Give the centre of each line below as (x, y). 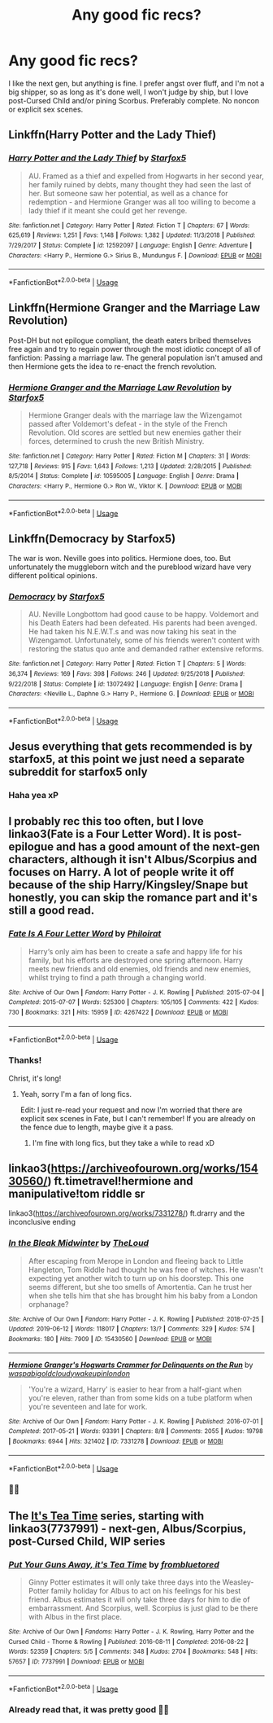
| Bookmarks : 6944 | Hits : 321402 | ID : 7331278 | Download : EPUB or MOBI (116, 1441)
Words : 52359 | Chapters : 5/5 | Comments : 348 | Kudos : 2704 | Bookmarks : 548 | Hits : (133, 1652)
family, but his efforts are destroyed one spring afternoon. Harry (136, 960)
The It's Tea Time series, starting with (106, 1516)
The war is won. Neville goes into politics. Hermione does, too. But (120, 559)
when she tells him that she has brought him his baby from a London (143, 1296)
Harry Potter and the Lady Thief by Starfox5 (97, 158)
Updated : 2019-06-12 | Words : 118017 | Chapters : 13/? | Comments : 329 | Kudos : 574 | (132, 1329)
